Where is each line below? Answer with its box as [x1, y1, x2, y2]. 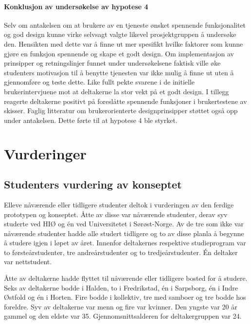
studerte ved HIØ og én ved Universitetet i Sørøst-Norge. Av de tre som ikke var [4, 219, 244, 229]
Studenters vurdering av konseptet [4, 177, 182, 192]
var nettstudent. [4, 256, 52, 267]
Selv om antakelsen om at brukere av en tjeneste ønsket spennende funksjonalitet [4, 19, 246, 30]
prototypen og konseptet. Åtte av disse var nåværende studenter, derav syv [4, 209, 228, 219]
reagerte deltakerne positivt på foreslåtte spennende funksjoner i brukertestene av [4, 96, 247, 106]
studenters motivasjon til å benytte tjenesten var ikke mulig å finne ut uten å [4, 67, 234, 77]
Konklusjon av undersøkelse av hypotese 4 [4, 1, 148, 11]
